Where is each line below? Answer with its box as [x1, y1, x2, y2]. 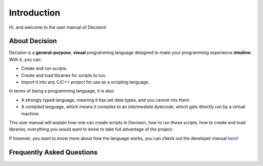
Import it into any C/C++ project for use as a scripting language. [21, 79, 150, 85]
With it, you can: [9, 56, 42, 62]
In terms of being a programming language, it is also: [9, 88, 115, 94]
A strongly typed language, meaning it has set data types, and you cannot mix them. [21, 97, 190, 103]
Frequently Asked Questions [9, 148, 98, 156]
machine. [21, 111, 40, 116]
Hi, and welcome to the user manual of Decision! [9, 24, 107, 30]
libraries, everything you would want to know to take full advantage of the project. [9, 127, 173, 132]
